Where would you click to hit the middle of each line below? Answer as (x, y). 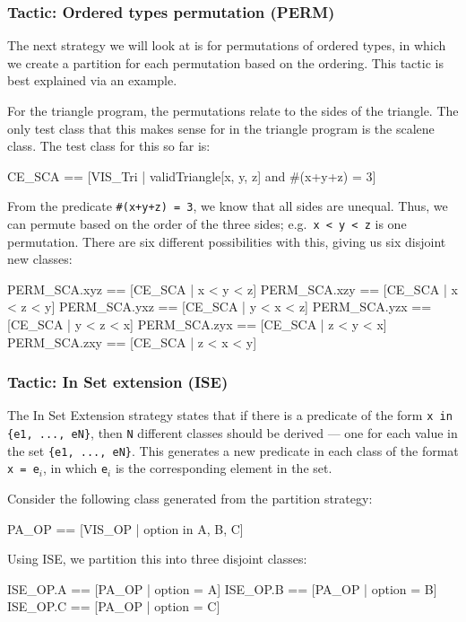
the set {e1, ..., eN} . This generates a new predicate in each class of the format (233, 450)
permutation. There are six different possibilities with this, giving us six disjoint (227, 241)
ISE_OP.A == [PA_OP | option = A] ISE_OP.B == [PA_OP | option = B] (222, 588)
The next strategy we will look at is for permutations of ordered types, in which (227, 45)
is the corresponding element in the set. (224, 468)
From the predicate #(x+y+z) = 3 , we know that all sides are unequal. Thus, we (228, 206)
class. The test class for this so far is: (109, 146)
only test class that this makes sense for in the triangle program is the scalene (221, 128)
